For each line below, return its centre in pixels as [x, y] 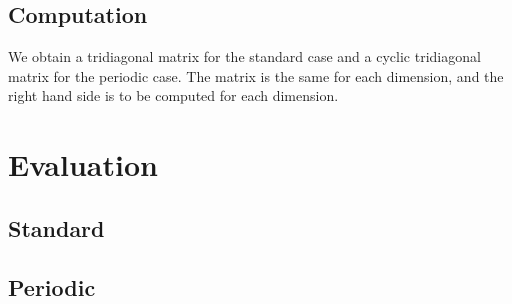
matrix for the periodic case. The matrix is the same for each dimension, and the [256, 75]
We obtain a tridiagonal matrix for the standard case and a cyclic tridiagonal [244, 56]
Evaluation [83, 164]
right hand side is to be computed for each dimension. [173, 95]
